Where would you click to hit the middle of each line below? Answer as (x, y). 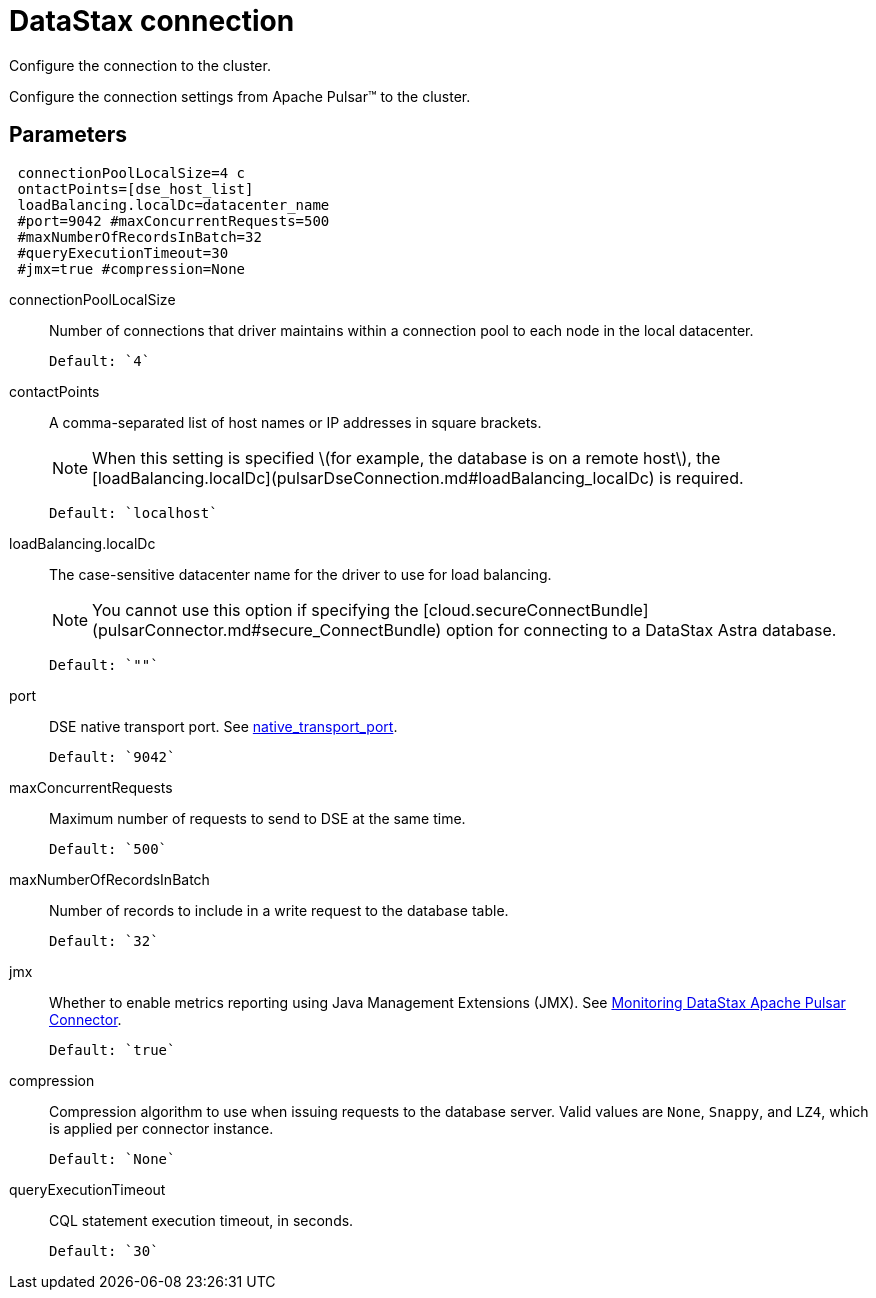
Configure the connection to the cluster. (140, 65)
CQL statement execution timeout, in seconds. (201, 1220)
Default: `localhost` (133, 512)
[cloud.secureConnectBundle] (536, 609)
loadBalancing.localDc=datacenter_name (173, 204)
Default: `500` (108, 848)
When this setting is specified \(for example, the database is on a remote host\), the (406, 457)
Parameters (68, 135)
